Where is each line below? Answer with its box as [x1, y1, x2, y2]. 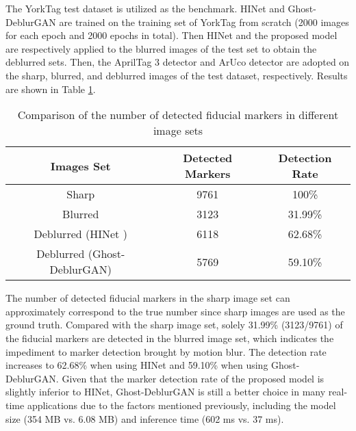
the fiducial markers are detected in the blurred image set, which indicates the [5, 330, 334, 345]
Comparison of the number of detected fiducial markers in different [17, 107, 339, 123]
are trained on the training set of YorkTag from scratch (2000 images [59, 14, 349, 29]
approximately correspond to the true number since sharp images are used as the [5, 304, 345, 318]
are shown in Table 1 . [5, 81, 96, 96]
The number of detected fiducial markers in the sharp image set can [5, 291, 290, 305]
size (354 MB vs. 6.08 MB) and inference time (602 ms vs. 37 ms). [5, 411, 284, 426]
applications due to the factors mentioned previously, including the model [27, 397, 336, 412]
